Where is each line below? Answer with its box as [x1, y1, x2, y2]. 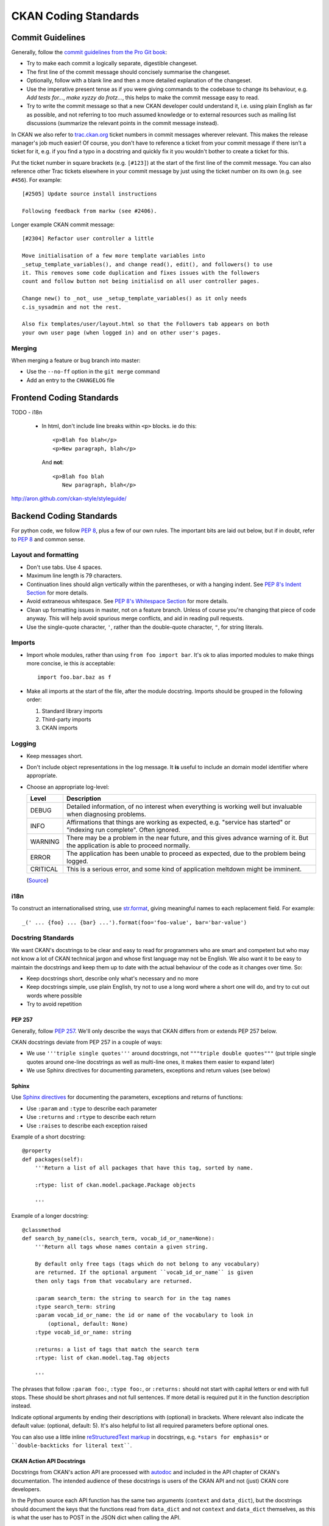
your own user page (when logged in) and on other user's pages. [22, 329, 222, 336]
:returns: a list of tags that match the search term [34, 1346, 199, 1353]
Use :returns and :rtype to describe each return [26, 1113, 157, 1121]
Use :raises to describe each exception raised [26, 1122, 147, 1129]
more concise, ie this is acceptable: [26, 660, 116, 667]
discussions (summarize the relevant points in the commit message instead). [26, 120, 219, 127]
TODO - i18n [11, 408, 43, 416]
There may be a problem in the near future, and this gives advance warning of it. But [66, 834, 309, 842]
